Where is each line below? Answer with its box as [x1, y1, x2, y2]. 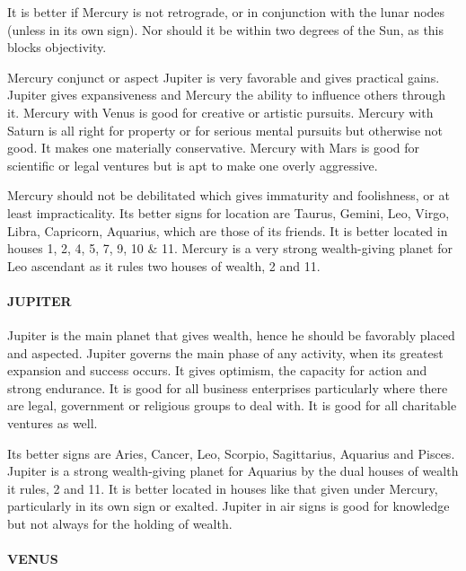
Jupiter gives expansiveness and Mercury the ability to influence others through [7, 85, 446, 104]
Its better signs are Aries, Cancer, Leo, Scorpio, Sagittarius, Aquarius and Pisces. [7, 444, 455, 462]
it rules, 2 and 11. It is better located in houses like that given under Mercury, [7, 479, 438, 497]
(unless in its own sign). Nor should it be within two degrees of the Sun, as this [7, 20, 444, 39]
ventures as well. [7, 414, 98, 433]
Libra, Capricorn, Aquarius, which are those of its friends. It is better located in [7, 221, 448, 240]
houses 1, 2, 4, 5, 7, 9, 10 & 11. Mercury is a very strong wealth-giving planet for [7, 239, 453, 258]
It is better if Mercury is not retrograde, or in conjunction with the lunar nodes [7, 3, 445, 21]
